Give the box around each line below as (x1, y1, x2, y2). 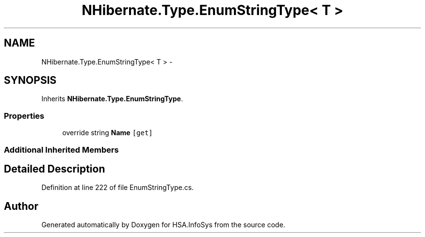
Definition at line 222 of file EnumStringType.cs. (41, 183, 194, 192)
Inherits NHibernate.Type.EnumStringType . (41, 95, 183, 103)
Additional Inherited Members (4, 144, 119, 155)
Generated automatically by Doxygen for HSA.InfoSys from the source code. (41, 221, 285, 229)
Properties (4, 111, 45, 121)
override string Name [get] (62, 128, 153, 137)
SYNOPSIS (4, 74, 57, 87)
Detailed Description (4, 162, 105, 175)
